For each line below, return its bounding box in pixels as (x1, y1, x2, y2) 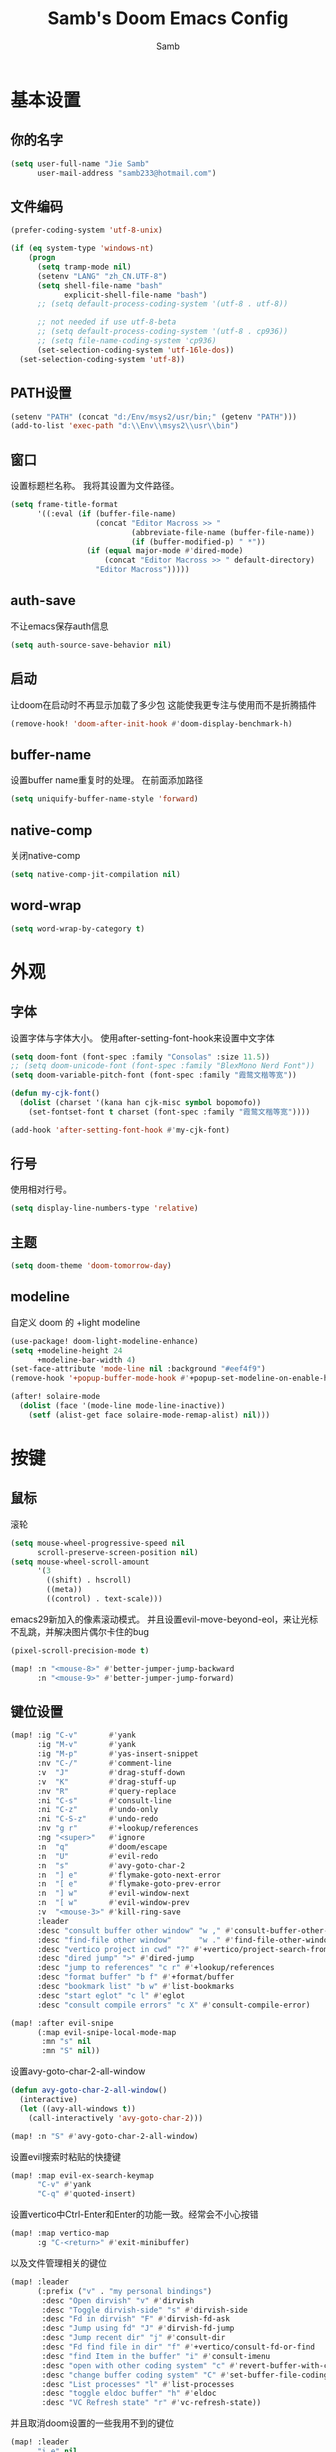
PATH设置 (10, 385, 72, 402)
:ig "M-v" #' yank (36, 1740, 137, 1750)
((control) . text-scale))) (46, 1594, 163, 1604)
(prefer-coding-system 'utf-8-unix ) (10, 225, 163, 236)
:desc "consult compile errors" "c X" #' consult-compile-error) (36, 2000, 311, 2010)
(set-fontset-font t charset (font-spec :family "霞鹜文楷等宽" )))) (28, 1107, 311, 1117)
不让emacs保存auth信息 (10, 620, 109, 632)
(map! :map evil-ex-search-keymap (10, 2170, 155, 2181)
